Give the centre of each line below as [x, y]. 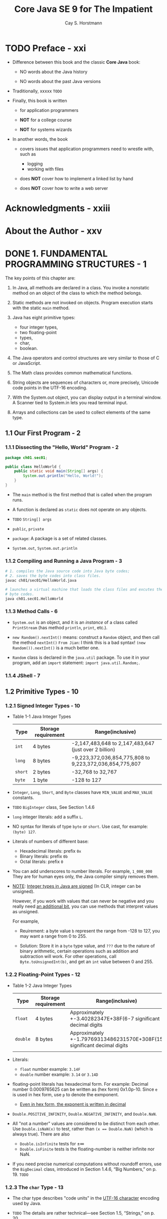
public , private [28, 528]
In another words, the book [40, 139]
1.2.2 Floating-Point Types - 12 [43, 974]
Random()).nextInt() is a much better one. [56, 648]
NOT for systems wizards [46, 129]
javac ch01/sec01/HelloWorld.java [41, 580]
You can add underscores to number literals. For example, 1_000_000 [82, 871]
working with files [45, 169]
